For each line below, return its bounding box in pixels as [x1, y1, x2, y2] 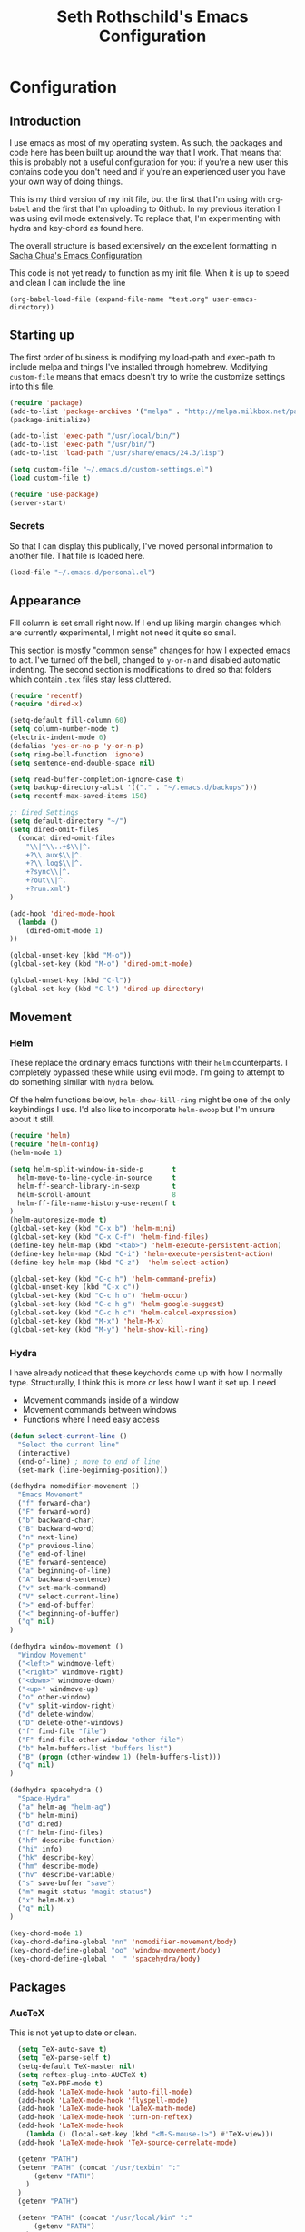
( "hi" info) [17, 1845, 64, 1854]
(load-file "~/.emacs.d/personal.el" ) [9, 567, 156, 577]
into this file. [9, 380, 56, 391]
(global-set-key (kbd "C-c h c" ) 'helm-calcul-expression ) [9, 1308, 238, 1317]
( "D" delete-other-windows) [17, 1719, 124, 1728]
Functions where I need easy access [22, 1414, 161, 1425]
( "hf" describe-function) [17, 1836, 116, 1845]
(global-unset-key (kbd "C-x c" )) [9, 1283, 141, 1292]
